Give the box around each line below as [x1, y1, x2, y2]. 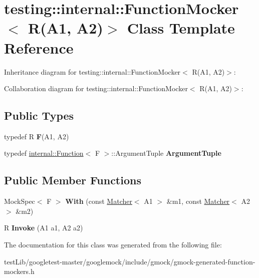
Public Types [4, 108, 74, 123]
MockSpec [4, 196, 35, 206]
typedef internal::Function [4, 148, 84, 158]
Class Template [127, 18, 235, 38]
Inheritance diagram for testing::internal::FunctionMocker [4, 66, 181, 77]
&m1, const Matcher [166, 196, 230, 206]
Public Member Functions [4, 172, 141, 188]
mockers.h [4, 266, 35, 276]
